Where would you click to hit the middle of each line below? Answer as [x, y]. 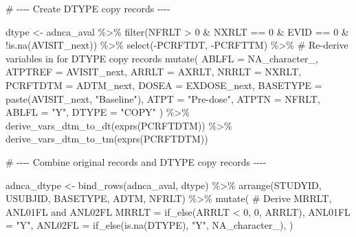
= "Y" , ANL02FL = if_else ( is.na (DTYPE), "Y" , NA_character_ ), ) [149, 225]
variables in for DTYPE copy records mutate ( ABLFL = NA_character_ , [162, 58]
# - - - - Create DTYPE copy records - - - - [88, 8]
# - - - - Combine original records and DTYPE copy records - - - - [136, 161]
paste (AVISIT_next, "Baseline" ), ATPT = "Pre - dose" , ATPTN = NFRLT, [163, 98]
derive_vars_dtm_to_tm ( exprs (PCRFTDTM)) [107, 139]
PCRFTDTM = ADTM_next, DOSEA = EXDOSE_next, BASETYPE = [164, 85]
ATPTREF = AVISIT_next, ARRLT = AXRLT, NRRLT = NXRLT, [154, 72]
